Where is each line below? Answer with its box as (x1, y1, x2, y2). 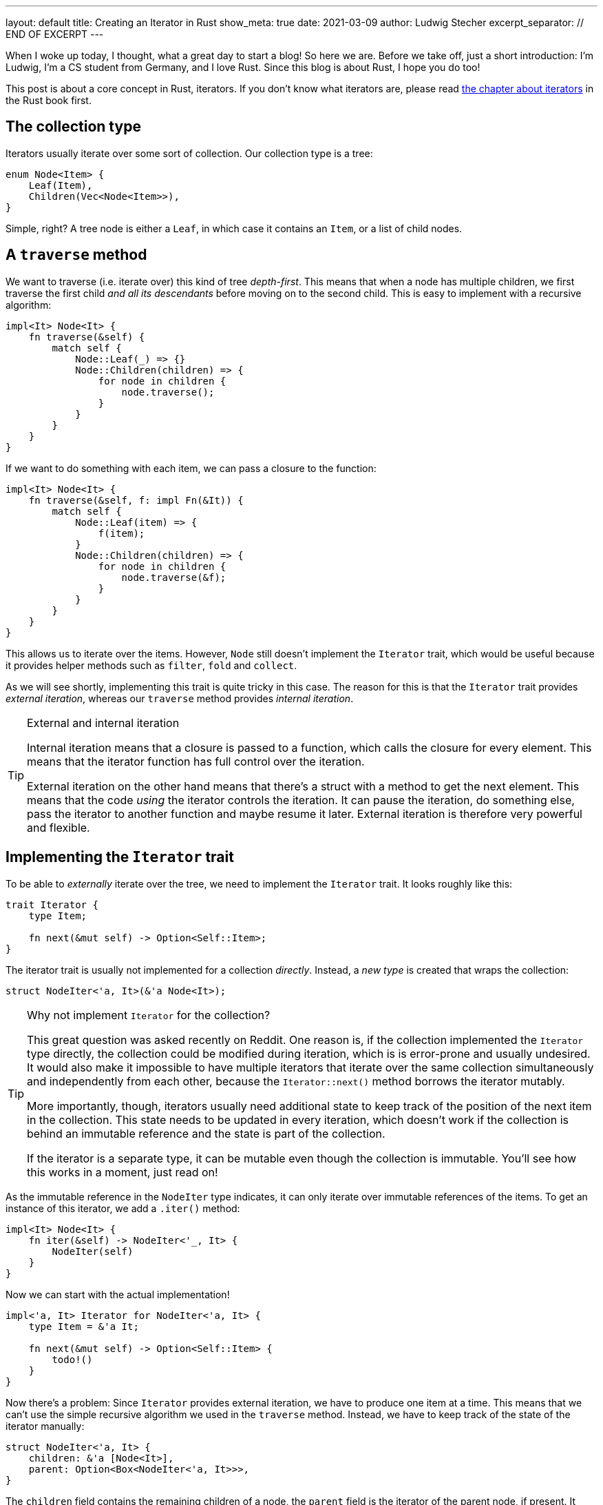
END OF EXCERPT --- (6, 28, 104, 40)
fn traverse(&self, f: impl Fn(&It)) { (28, 494, 244, 506)
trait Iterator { (6, 899, 98, 910)
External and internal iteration (27, 715, 180, 730)
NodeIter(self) (52, 1245, 134, 1257)
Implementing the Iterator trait (6, 848, 234, 866)
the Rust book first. (6, 94, 92, 106)
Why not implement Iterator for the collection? (27, 1007, 271, 1022)
